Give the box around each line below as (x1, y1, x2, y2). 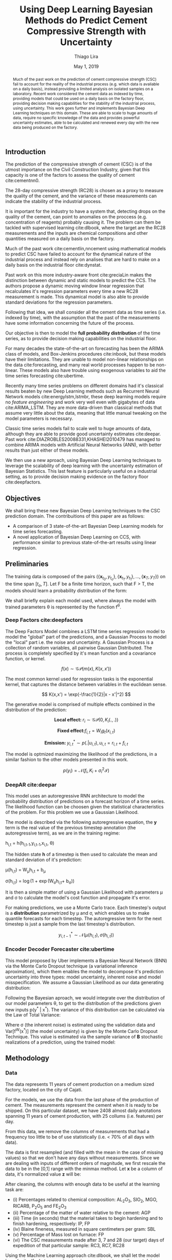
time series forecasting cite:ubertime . (5, 373, 85, 379)
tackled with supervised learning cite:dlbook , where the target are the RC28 (5, 225, 166, 231)
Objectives (5, 494, 41, 503)
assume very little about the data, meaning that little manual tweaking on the (5, 410, 167, 416)
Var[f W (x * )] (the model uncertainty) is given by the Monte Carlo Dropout (5, 1027, 158, 1034)
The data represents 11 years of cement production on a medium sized (5, 1081, 155, 1087)
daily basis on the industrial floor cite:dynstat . (5, 262, 102, 268)
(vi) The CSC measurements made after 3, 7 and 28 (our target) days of (12, 1237, 164, 1243)
